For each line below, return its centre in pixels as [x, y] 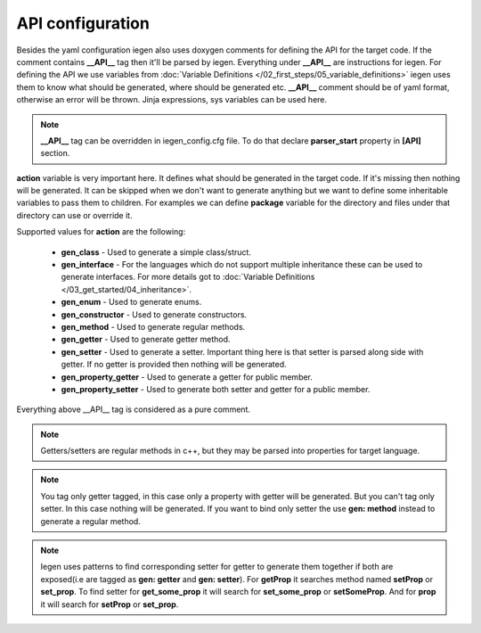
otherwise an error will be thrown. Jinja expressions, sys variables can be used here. [172, 100]
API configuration [83, 23]
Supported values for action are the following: [101, 232]
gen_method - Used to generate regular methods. [153, 326]
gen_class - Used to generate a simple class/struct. [156, 252]
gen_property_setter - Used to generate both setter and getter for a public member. [216, 389]
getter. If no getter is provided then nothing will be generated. [174, 365]
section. [55, 153]
